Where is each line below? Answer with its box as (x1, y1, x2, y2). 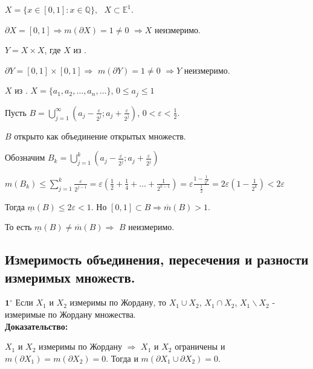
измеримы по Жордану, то (69, 296, 166, 309)
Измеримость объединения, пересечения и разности (5, 250, 309, 269)
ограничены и (175, 340, 225, 353)
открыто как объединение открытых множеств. (14, 129, 186, 142)
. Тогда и (106, 351, 138, 364)
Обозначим (5, 151, 45, 164)
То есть (5, 220, 32, 233)
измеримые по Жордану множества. (5, 307, 136, 320)
